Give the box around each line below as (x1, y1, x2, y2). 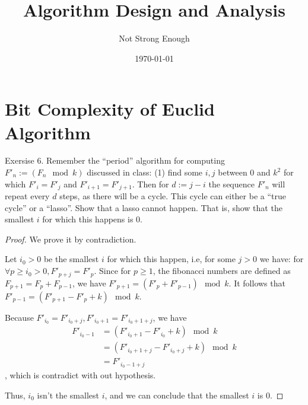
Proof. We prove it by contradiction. (5, 232, 136, 245)
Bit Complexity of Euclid (5, 97, 215, 121)
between (218, 166, 247, 178)
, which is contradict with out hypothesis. (5, 369, 156, 381)
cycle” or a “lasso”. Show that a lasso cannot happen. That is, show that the (5, 201, 282, 213)
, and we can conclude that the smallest (104, 388, 249, 401)
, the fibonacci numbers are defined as (153, 264, 291, 277)
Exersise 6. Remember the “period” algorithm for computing (5, 154, 225, 167)
